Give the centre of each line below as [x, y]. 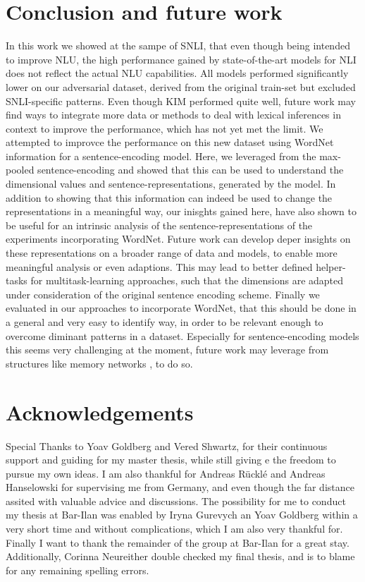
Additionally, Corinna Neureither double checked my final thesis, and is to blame [180, 556]
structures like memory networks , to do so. [99, 363]
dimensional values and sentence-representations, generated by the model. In [171, 184]
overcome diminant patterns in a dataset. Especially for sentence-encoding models [182, 335]
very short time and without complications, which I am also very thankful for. [174, 529]
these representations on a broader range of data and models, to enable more [172, 253]
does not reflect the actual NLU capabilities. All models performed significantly [177, 73]
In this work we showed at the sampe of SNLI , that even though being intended [178, 46]
